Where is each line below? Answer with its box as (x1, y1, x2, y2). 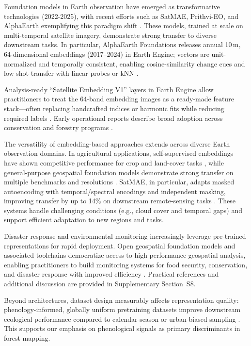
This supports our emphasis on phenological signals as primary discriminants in (4, 323, 240, 333)
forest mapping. (4, 333, 50, 343)
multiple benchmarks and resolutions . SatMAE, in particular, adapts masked (4, 177, 235, 187)
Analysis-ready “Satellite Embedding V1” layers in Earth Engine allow (4, 84, 214, 94)
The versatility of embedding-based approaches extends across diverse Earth (4, 138, 230, 148)
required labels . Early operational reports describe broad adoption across (4, 113, 223, 123)
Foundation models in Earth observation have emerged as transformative (4, 1, 220, 11)
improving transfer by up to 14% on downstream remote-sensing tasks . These (4, 196, 235, 206)
